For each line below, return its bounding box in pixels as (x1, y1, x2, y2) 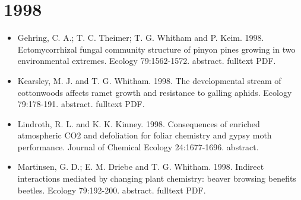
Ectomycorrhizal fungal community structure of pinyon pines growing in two (17, 43, 296, 55)
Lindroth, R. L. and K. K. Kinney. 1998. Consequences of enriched (17, 117, 260, 130)
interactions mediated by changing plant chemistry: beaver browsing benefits (17, 172, 296, 185)
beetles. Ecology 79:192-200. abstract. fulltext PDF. (17, 183, 206, 196)
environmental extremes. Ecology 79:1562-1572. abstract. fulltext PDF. (17, 54, 276, 67)
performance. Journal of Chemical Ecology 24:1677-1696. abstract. (17, 140, 259, 153)
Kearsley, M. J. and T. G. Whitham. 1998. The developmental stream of (17, 74, 281, 86)
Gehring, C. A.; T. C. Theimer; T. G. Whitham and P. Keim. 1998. (17, 31, 264, 44)
